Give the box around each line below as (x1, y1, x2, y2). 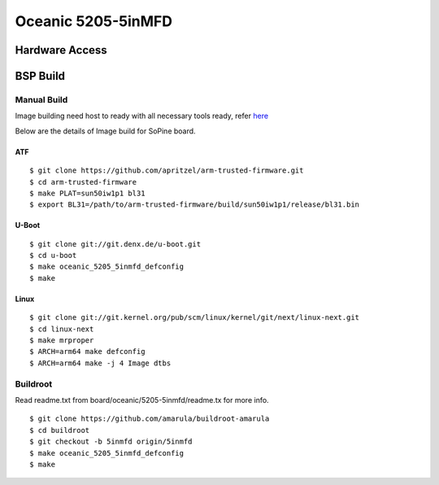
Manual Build (15, 94, 68, 105)
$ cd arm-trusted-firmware (29, 177, 137, 186)
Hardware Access (15, 43, 107, 57)
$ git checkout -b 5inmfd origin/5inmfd (29, 437, 193, 447)
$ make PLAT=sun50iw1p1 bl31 (29, 188, 146, 198)
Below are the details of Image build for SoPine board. (15, 126, 196, 136)
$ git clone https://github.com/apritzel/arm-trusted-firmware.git (29, 166, 304, 175)
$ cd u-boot (29, 251, 77, 260)
